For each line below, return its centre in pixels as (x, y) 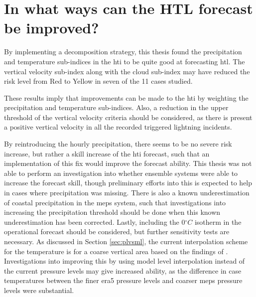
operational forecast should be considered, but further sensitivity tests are (117, 231)
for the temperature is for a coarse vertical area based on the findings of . (116, 251)
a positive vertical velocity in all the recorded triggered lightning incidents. (118, 127)
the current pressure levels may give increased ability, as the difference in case (123, 270)
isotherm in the (218, 222)
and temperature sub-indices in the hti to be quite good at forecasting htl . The (125, 61)
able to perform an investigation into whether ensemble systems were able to (121, 173)
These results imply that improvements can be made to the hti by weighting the (126, 97)
